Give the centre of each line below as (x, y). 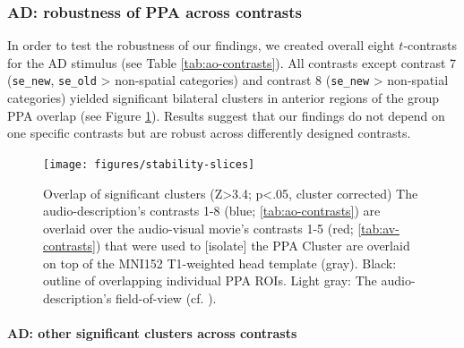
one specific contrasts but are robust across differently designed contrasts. (209, 133)
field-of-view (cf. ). (166, 298)
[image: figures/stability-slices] (149, 164)
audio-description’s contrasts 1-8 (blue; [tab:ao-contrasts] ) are (212, 211)
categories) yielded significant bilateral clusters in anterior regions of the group (223, 98)
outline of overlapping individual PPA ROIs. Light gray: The (210, 280)
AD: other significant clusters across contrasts (152, 333)
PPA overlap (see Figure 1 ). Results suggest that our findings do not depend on (226, 115)
